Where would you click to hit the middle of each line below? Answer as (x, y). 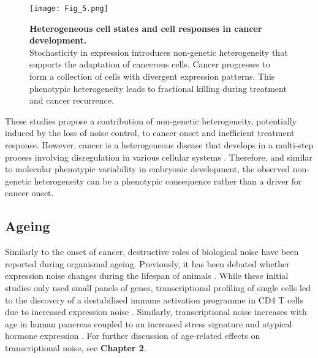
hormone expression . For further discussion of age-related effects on (133, 336)
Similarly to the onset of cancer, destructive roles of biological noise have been (152, 252)
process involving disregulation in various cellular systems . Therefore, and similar (159, 157)
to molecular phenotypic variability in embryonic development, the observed (147, 169)
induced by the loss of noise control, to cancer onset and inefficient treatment (150, 133)
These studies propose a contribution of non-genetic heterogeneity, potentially (151, 120)
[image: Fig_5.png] (69, 9)
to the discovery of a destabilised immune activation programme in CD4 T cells (154, 299)
